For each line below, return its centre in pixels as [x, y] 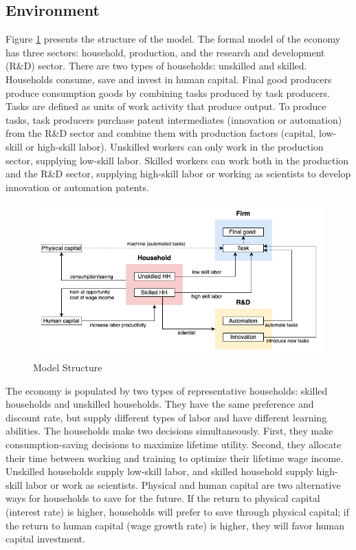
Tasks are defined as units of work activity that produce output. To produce [166, 106]
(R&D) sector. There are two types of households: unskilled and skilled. [156, 66]
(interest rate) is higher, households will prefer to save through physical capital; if [178, 511]
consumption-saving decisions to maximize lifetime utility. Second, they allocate [174, 444]
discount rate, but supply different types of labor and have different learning [166, 417]
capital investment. [45, 539]
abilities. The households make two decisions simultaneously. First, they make [169, 431]
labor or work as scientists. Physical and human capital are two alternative [183, 484]
